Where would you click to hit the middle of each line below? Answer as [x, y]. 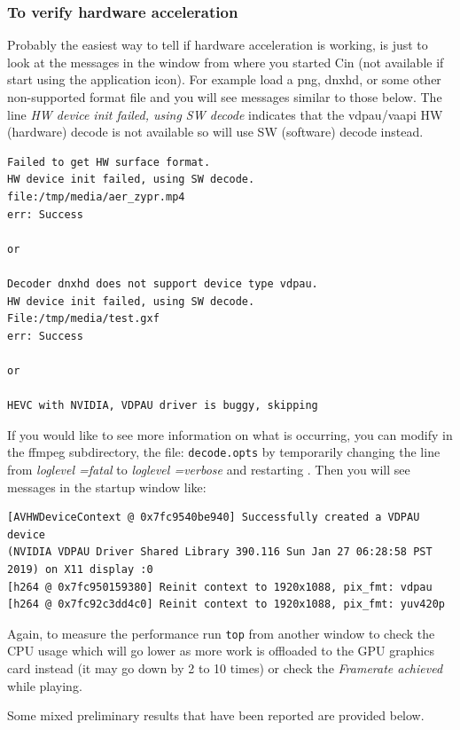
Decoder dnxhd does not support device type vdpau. [163, 283]
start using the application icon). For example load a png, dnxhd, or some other [224, 79]
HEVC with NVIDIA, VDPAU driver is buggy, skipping [163, 406]
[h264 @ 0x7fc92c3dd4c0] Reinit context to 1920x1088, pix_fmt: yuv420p [226, 604]
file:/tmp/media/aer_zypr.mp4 [96, 196]
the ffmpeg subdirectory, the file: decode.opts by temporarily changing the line [224, 452]
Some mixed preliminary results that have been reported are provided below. [216, 715]
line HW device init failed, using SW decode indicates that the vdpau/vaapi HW [225, 114]
